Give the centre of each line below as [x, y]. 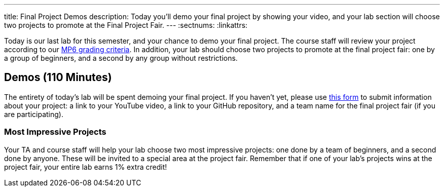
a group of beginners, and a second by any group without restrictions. [121, 58]
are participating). [34, 114]
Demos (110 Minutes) [58, 78]
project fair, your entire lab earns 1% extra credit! [86, 167]
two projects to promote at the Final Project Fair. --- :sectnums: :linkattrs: [126, 25]
